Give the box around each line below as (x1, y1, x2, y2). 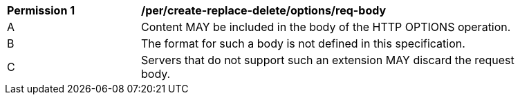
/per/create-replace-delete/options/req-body (141, 3, 387, 17)
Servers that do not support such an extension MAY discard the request (141, 53, 514, 67)
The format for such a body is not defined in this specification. (141, 37, 465, 50)
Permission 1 (7, 3, 75, 17)
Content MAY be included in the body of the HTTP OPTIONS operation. (141, 20, 511, 34)
